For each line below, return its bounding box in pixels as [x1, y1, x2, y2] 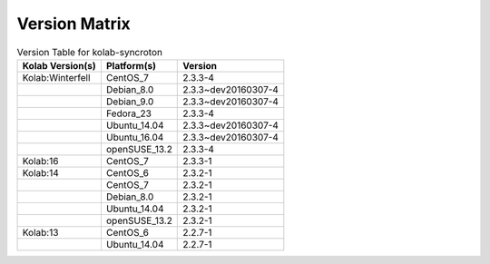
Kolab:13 [22, 226, 59, 239]
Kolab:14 [22, 166, 59, 179]
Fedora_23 [105, 107, 152, 120]
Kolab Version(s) [22, 59, 97, 72]
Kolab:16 [22, 154, 59, 167]
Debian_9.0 [105, 95, 154, 108]
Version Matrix [16, 14, 131, 34]
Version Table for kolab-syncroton [16, 45, 163, 58]
